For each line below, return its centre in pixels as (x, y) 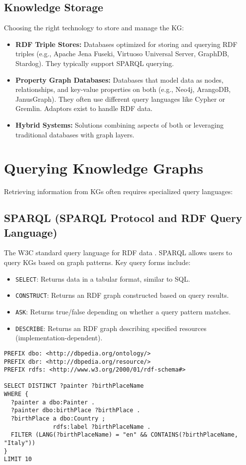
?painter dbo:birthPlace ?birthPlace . (76, 410)
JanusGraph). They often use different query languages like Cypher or (120, 99)
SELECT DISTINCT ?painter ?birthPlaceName (74, 386)
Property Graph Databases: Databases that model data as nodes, (119, 79)
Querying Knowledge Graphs (104, 168)
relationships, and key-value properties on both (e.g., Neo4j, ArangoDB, (123, 89)
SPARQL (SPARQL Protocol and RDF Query (123, 218)
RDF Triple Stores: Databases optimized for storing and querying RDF (126, 44)
